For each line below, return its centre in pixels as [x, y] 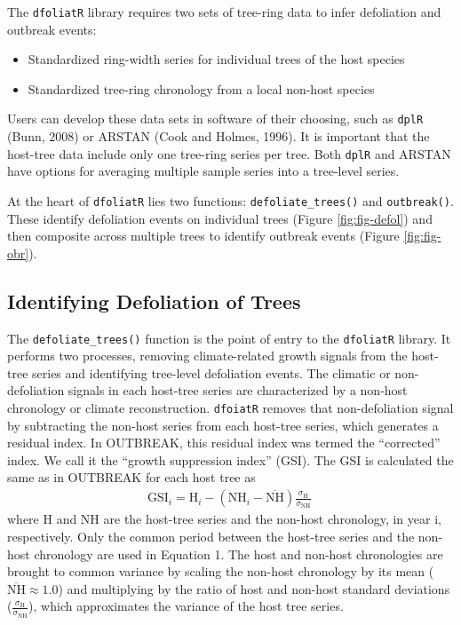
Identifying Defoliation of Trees [154, 301]
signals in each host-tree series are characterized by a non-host [238, 390]
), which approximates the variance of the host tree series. [186, 606]
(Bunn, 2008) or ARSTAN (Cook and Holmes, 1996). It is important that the [219, 136]
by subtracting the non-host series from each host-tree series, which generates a [223, 425]
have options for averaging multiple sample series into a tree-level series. [203, 171]
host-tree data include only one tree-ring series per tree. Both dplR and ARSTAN [229, 153]
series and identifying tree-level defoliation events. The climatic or [211, 372]
